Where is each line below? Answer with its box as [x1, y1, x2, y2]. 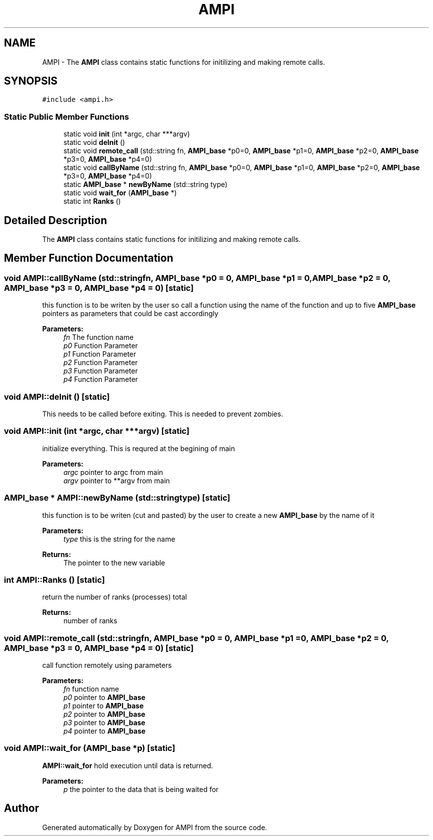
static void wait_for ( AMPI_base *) [63, 188, 177, 197]
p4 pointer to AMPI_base [63, 727, 146, 735]
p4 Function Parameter [63, 375, 138, 384]
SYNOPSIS [4, 75, 58, 88]
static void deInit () [63, 138, 125, 147]
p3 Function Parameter [63, 367, 138, 375]
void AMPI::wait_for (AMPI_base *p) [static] [4, 743, 175, 753]
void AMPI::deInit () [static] [4, 391, 110, 402]
